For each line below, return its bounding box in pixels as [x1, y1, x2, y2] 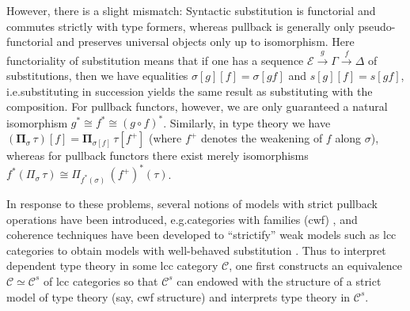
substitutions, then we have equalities [6, 67, 188, 84]
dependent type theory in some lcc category [6, 257, 218, 274]
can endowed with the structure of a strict [177, 272, 382, 289]
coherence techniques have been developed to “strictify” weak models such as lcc [6, 226, 397, 243]
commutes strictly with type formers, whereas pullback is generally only [6, 17, 355, 34]
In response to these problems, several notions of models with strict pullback [6, 195, 378, 211]
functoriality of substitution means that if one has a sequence [6, 51, 304, 68]
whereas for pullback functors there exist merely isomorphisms [6, 147, 309, 164]
